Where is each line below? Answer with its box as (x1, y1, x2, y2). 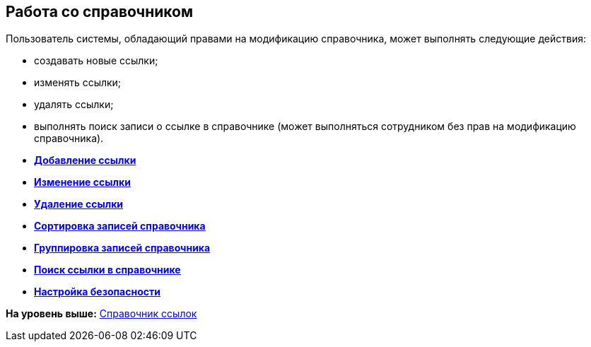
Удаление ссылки (34, 198, 124, 211)
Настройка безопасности (34, 286, 160, 298)
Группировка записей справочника (34, 242, 211, 254)
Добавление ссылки (34, 154, 136, 167)
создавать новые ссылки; (34, 54, 158, 67)
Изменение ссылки (34, 176, 131, 189)
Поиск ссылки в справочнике (34, 264, 181, 276)
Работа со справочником (6, 3, 194, 20)
